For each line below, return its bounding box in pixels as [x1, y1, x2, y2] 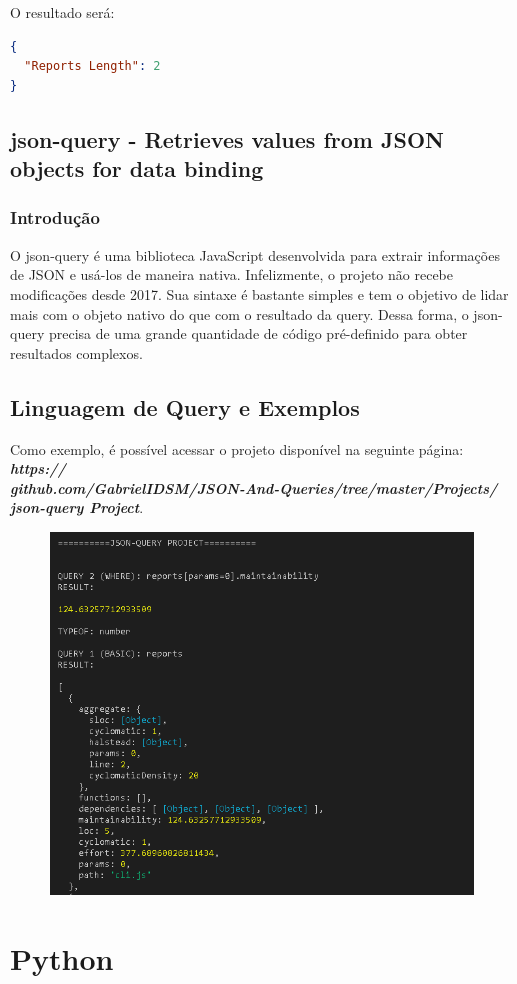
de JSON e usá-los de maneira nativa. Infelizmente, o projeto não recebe [10, 264, 453, 285]
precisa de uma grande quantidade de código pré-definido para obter [48, 323, 468, 344]
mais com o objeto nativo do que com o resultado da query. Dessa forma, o [10, 303, 469, 324]
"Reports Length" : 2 [24, 59, 161, 74]
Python [10, 938, 114, 979]
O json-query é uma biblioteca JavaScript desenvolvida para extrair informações [10, 244, 500, 265]
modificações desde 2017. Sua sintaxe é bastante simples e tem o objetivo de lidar [10, 283, 509, 304]
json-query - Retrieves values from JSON [10, 123, 444, 154]
